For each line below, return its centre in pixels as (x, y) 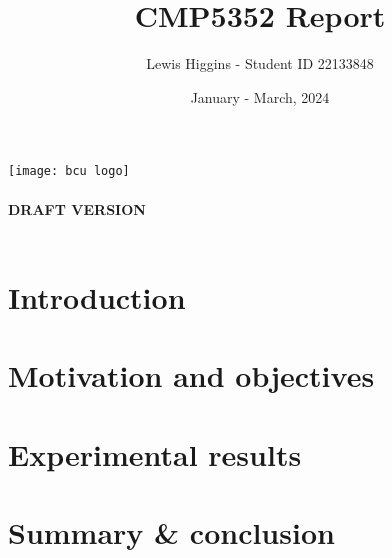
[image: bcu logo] (69, 171)
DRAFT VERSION (77, 208)
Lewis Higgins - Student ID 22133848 (260, 63)
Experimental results (155, 453)
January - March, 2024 (260, 96)
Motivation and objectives (191, 375)
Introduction (97, 296)
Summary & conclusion (171, 532)
